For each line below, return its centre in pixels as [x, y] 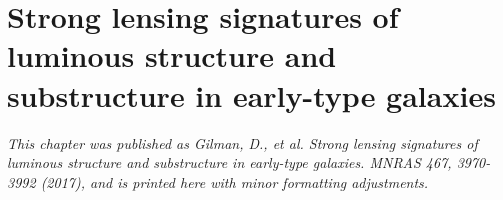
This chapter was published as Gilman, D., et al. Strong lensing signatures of [242, 142]
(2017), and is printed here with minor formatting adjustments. [234, 181]
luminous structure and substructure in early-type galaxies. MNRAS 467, [229, 162]
